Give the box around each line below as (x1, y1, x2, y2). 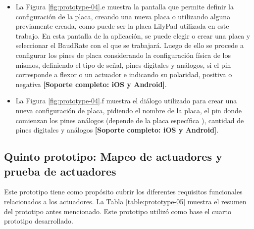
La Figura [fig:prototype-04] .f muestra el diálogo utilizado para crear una (15, 95, 237, 106)
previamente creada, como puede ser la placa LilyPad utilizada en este (15, 21, 229, 31)
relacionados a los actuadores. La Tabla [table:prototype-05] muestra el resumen (4, 196, 247, 206)
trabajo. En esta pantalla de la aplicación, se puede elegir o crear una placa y (15, 30, 251, 41)
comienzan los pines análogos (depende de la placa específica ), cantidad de (15, 115, 244, 125)
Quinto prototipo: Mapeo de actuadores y (4, 149, 222, 164)
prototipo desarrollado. (4, 216, 73, 226)
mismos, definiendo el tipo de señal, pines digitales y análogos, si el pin (15, 59, 231, 70)
